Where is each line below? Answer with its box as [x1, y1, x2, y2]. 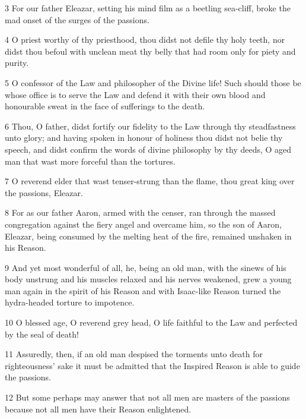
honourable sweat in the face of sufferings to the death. [5, 100, 205, 112]
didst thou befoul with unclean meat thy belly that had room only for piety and [5, 45, 296, 57]
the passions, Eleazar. [5, 186, 83, 199]
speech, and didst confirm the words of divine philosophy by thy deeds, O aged [5, 143, 292, 155]
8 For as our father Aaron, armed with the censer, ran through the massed [5, 206, 276, 219]
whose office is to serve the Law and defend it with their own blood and [5, 88, 266, 100]
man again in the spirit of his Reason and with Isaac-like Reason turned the [5, 284, 281, 297]
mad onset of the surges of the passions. [5, 13, 149, 26]
